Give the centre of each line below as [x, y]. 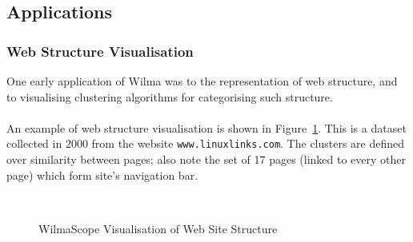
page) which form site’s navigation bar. [102, 175]
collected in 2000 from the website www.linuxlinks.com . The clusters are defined [206, 143]
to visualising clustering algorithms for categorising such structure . [170, 96]
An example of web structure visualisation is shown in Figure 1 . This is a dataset [206, 127]
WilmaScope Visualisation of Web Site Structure [158, 228]
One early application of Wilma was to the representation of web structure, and [202, 81]
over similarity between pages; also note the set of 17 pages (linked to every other [206, 159]
